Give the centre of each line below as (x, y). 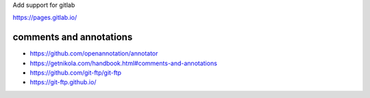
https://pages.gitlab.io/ (45, 18)
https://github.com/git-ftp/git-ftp (76, 73)
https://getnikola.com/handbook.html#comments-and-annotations (123, 63)
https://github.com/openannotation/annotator (94, 53)
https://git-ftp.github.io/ (63, 82)
